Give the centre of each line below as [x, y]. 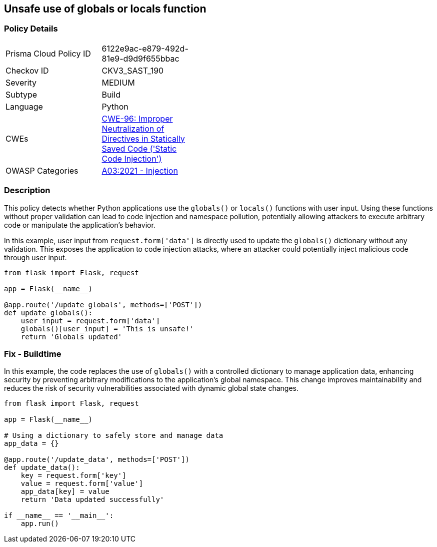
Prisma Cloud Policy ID [48, 53]
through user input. [35, 257]
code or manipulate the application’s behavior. [80, 225]
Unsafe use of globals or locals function [105, 9]
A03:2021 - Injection [140, 170]
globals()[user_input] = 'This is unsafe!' [107, 329]
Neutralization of [133, 128]
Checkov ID [27, 70]
